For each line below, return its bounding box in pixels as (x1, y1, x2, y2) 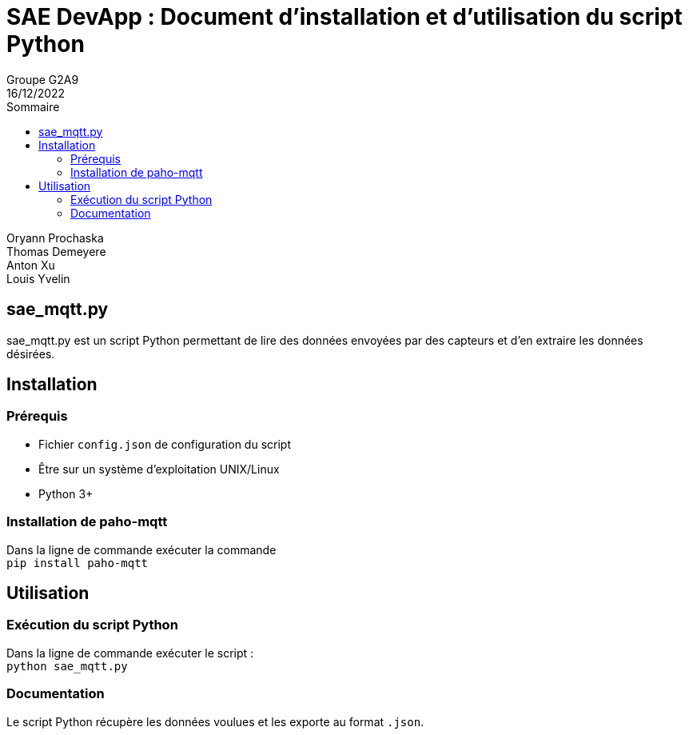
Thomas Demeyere (6, 244, 106, 258)
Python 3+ (38, 486, 94, 501)
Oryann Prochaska (6, 230, 104, 245)
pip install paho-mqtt (6, 556, 149, 569)
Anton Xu (6, 258, 55, 272)
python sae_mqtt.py (6, 659, 128, 673)
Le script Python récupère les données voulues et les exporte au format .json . (6, 714, 424, 729)
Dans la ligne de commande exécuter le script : (6, 645, 254, 660)
